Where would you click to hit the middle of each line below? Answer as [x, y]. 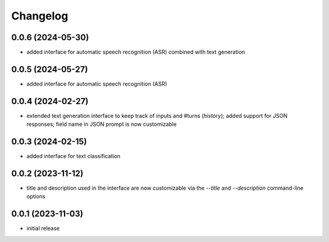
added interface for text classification [74, 156]
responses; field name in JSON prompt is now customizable [101, 124]
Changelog [40, 16]
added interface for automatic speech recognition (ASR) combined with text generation [136, 52]
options [36, 196]
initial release [43, 229]
